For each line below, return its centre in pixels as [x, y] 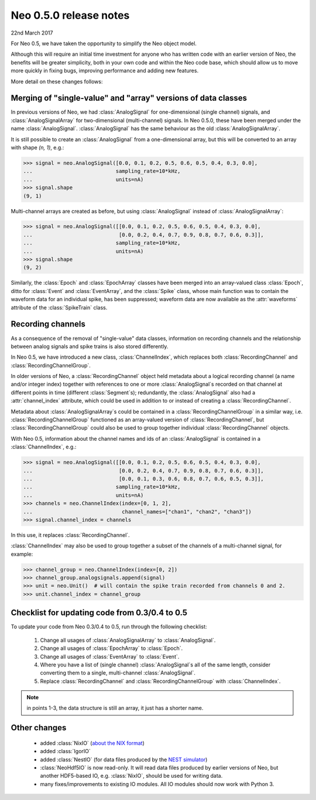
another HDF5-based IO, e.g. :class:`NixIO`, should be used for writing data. [131, 776]
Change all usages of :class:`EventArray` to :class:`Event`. [110, 656]
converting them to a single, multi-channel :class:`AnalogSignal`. [118, 673]
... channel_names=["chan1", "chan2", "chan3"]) [137, 512]
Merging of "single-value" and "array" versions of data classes [129, 98]
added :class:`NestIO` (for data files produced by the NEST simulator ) [124, 760]
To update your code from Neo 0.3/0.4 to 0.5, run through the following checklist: [109, 627]
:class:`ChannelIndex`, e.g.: [44, 447]
